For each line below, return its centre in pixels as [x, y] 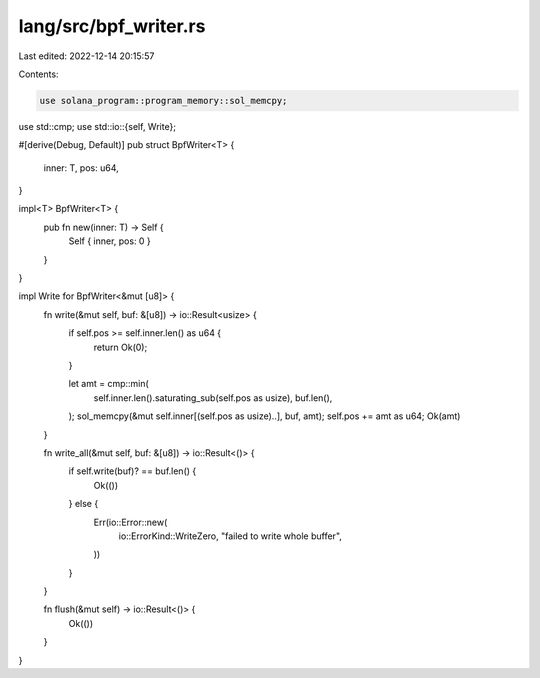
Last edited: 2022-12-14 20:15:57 [86, 56]
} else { [83, 504]
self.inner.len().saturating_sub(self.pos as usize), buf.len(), [213, 397]
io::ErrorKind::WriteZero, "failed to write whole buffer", [230, 536]
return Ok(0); [120, 347]
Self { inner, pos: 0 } [110, 241]
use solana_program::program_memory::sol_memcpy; [163, 100]
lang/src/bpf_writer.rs [112, 26]
